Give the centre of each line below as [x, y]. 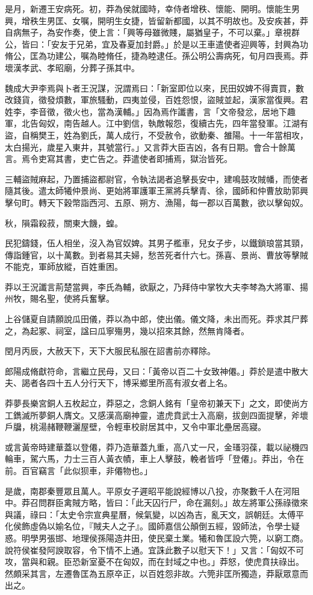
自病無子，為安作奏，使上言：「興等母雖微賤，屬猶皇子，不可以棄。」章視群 [152, 32]
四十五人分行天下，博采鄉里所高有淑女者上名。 [139, 383]
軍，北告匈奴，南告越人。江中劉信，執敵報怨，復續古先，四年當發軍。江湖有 [156, 123]
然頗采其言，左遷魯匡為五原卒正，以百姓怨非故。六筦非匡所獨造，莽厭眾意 [152, 573]
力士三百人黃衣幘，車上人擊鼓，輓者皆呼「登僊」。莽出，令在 [184, 459]
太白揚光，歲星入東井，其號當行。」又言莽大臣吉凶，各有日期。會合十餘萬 [150, 147]
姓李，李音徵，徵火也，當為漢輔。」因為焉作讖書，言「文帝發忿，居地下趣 [150, 111]
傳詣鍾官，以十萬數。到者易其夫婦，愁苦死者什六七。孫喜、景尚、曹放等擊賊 [156, 254]
